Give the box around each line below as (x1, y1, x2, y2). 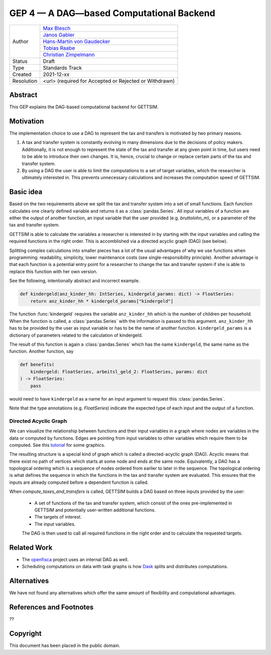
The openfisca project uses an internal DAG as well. (22, 557, 129, 563)
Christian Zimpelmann (43, 51, 95, 58)
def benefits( (20, 362, 55, 367)
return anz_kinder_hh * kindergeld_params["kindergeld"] (30, 298, 174, 304)
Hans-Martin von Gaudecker (43, 38, 110, 45)
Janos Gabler (43, 31, 75, 38)
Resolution (12, 77, 38, 84)
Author (12, 38, 29, 45)
